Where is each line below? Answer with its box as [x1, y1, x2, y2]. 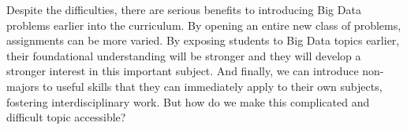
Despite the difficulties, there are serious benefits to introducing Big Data [6, 2, 361, 17]
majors [6, 78, 39, 94]
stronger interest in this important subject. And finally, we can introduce [6, 63, 359, 79]
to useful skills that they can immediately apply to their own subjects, [43, 78, 383, 94]
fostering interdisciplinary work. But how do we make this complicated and [6, 93, 370, 110]
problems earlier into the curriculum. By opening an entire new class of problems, [6, 16, 401, 33]
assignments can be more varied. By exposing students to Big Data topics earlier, [6, 32, 400, 49]
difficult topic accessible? [6, 109, 126, 125]
